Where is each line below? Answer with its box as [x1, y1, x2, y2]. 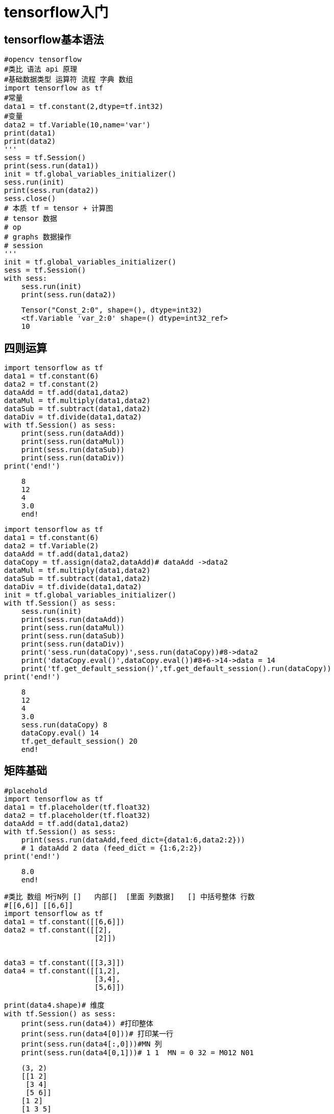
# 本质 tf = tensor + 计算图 [4, 204, 113, 213]
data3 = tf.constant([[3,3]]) [4, 958, 125, 967]
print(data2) [4, 137, 56, 146]
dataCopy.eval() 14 [21, 729, 99, 738]
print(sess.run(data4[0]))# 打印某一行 [21, 1029, 174, 1038]
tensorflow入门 [4, 4, 109, 21]
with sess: [4, 274, 47, 283]
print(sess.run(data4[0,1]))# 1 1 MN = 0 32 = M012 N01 [21, 1048, 254, 1057]
